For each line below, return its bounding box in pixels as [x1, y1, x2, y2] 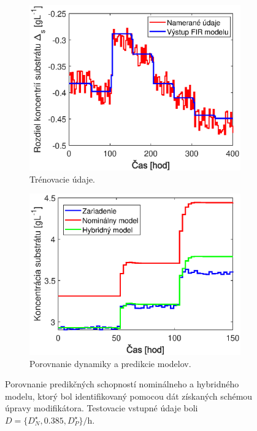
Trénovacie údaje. [29, 172, 95, 185]
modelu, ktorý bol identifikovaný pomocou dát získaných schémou [5, 389, 253, 402]
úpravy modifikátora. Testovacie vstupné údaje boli [5, 401, 198, 414]
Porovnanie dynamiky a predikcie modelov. [29, 357, 191, 370]
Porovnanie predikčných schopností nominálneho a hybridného [5, 378, 239, 390]
